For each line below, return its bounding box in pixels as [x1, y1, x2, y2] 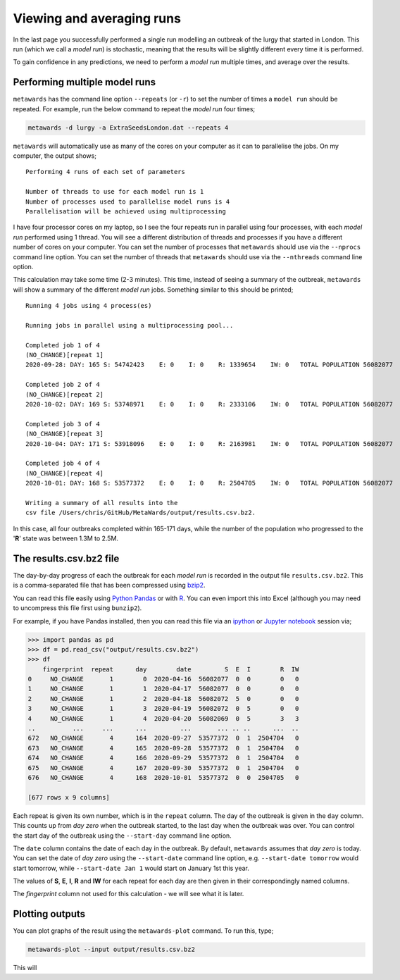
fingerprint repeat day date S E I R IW [42, 665, 299, 673]
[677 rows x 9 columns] [27, 793, 111, 801]
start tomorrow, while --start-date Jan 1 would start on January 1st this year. [13, 864, 249, 872]
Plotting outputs [13, 908, 86, 920]
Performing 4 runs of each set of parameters [25, 168, 186, 176]
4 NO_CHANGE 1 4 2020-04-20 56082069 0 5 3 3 [27, 714, 299, 722]
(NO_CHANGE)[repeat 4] [25, 469, 104, 477]
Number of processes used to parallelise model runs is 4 [25, 197, 230, 206]
